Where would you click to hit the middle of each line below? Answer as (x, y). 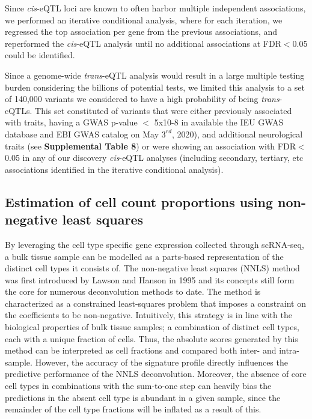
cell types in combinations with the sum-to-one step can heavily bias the (138, 386)
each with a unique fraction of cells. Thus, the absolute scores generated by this (151, 338)
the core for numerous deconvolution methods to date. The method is (133, 291)
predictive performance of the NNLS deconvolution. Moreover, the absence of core (156, 374)
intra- (289, 350)
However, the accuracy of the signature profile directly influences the (161, 362)
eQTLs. (19, 110)
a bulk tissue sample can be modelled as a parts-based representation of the (144, 256)
